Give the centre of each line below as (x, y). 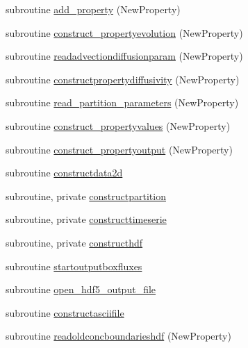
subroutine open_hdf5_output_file (81, 289)
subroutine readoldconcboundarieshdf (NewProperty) (118, 336)
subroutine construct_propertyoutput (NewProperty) (119, 149)
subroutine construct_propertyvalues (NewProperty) (118, 125)
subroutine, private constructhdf (74, 242)
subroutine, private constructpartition (86, 196)
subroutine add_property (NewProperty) (93, 9)
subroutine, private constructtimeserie (86, 219)
